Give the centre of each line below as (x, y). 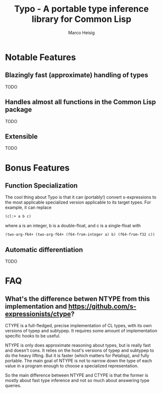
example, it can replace (28, 207)
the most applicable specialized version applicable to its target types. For (78, 203)
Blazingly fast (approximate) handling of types (77, 75)
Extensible (21, 136)
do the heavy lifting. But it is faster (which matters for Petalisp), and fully (77, 355)
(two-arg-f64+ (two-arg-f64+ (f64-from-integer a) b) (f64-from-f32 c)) (80, 235)
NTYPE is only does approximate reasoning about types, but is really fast (78, 345)
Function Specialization (41, 185)
